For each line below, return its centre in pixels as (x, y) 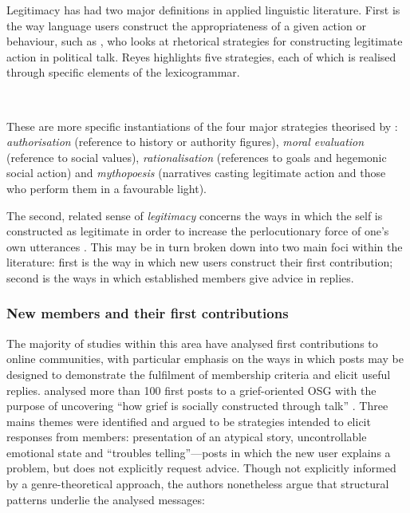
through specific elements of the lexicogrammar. (123, 72)
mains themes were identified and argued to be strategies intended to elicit (189, 421)
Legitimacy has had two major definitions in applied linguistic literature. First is (203, 10)
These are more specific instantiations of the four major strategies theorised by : (202, 126)
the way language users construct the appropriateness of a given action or (186, 25)
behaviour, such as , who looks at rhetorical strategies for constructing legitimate (205, 41)
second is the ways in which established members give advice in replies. (180, 277)
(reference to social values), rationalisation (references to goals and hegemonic (197, 157)
